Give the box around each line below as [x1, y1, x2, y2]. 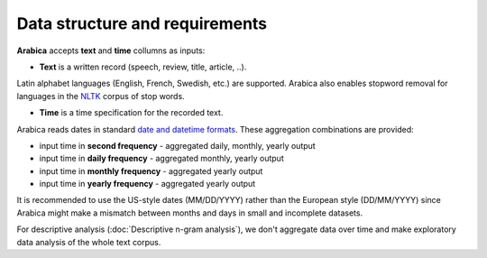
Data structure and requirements [16, 14, 268, 33]
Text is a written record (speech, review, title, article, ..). [39, 61, 247, 72]
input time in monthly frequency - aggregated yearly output [39, 165, 263, 176]
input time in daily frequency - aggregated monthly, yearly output [39, 153, 284, 164]
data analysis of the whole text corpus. [16, 236, 161, 247]
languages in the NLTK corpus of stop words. [16, 90, 185, 101]
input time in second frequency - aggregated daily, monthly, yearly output [39, 140, 316, 151]
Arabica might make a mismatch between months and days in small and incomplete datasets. [16, 207, 363, 218]
